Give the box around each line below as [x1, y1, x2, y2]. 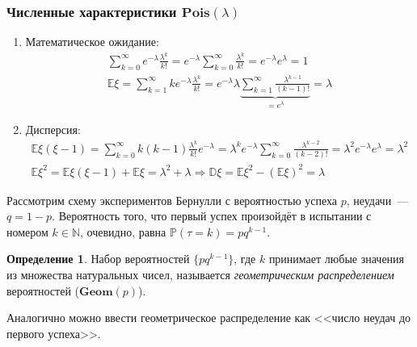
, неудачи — [346, 191, 409, 208]
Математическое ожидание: [25, 33, 159, 50]
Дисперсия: [25, 121, 81, 138]
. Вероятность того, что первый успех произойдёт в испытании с [52, 207, 372, 224]
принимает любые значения [268, 250, 405, 267]
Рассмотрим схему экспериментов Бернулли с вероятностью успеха [6, 191, 338, 208]
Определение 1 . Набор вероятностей [6, 250, 190, 267]
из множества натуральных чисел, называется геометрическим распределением [6, 266, 394, 283]
